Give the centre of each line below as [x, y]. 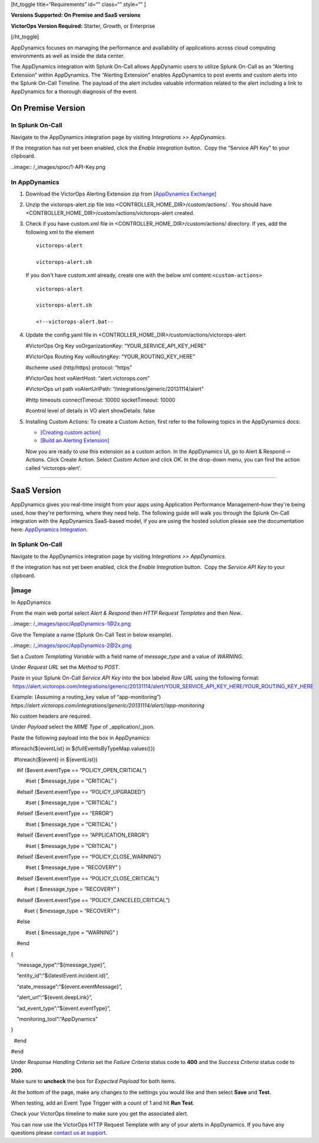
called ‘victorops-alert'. [54, 468]
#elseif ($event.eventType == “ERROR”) [65, 813]
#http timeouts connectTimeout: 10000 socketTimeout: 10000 [101, 400]
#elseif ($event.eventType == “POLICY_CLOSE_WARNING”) [89, 857]
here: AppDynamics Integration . [49, 529]
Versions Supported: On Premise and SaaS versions [76, 15]
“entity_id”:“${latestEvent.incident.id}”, [63, 976]
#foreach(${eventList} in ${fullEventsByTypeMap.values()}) [83, 748]
